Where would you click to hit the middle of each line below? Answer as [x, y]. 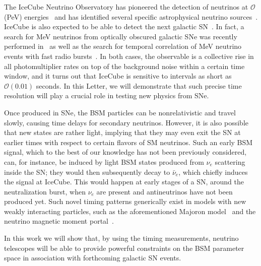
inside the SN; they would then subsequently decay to [87, 172]
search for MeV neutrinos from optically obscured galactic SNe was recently [121, 36]
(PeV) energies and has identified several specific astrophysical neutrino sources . [131, 16]
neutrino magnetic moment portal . [59, 221]
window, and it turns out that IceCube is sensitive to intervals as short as [118, 76]
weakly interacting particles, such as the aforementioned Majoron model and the [130, 211]
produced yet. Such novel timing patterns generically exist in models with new [125, 201]
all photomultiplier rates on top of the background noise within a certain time [124, 66]
